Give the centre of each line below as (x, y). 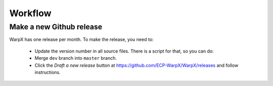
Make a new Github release (56, 27)
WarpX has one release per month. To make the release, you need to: (81, 39)
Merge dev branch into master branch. (76, 58)
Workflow (30, 13)
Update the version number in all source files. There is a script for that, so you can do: (124, 51)
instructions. (48, 72)
